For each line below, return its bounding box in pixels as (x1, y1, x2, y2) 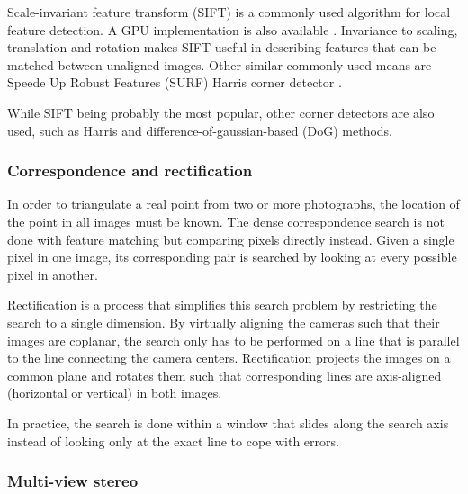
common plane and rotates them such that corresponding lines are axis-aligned (7, 365, 442, 384)
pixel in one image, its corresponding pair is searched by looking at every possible (7, 247, 457, 266)
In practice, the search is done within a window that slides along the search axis (7, 413, 449, 432)
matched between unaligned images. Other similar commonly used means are (7, 55, 432, 74)
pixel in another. (7, 265, 98, 283)
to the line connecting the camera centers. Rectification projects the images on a (7, 348, 451, 367)
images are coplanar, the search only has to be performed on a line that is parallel (7, 330, 460, 349)
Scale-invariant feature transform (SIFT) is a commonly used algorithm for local (7, 3, 451, 21)
